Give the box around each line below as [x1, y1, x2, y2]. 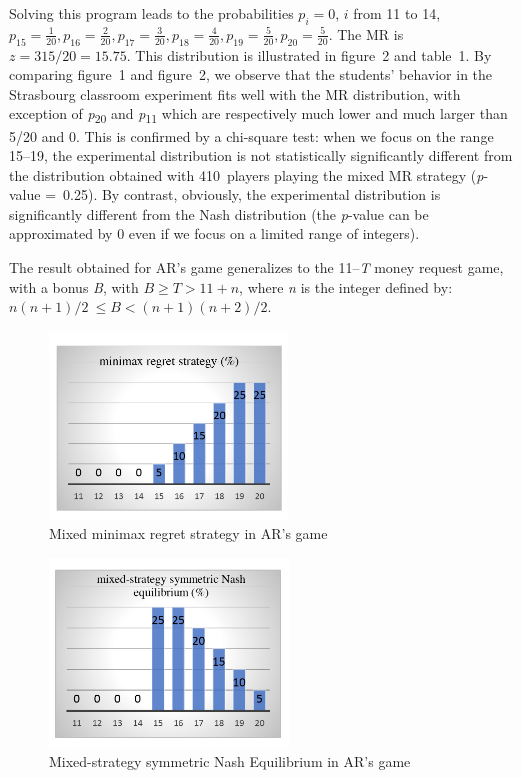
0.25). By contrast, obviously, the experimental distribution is [63, 184, 441, 205]
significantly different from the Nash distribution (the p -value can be [9, 203, 429, 224]
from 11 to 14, [353, 3, 441, 23]
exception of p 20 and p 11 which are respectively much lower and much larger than [9, 103, 508, 127]
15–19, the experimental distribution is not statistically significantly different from [9, 145, 513, 166]
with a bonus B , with [9, 276, 139, 297]
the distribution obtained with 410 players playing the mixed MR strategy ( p [9, 164, 484, 185]
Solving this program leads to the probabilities [9, 3, 294, 23]
